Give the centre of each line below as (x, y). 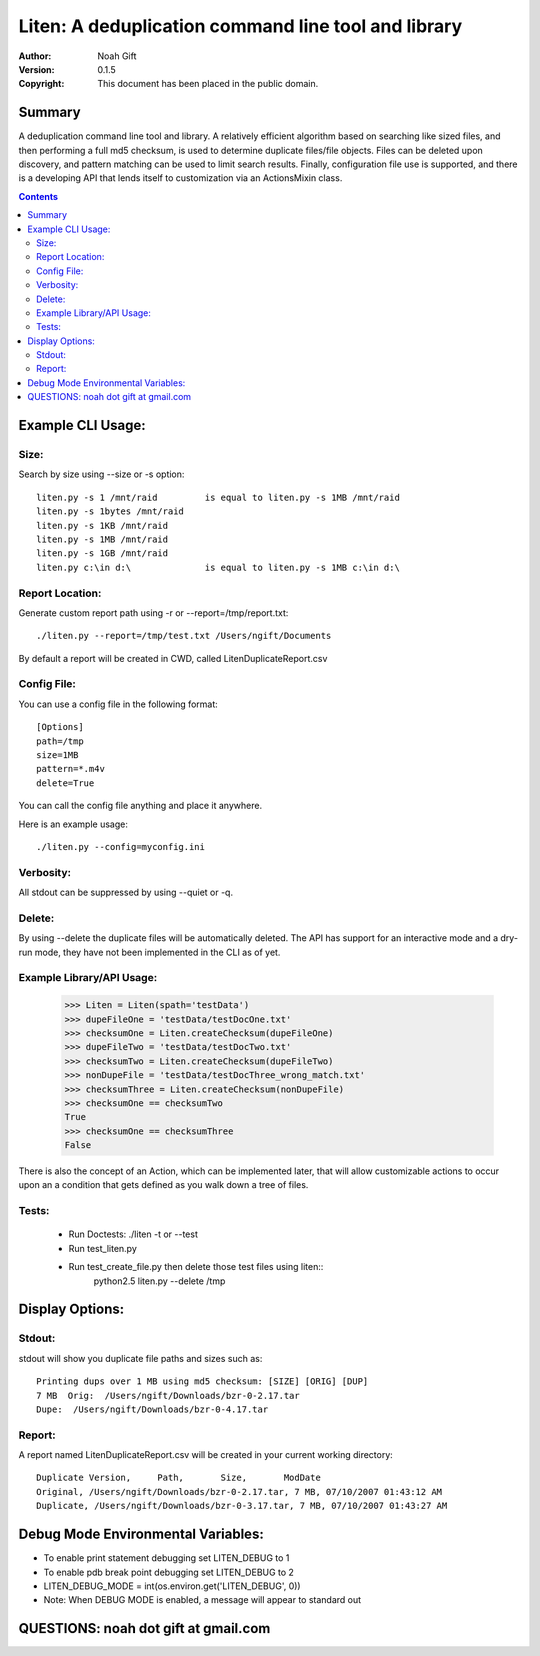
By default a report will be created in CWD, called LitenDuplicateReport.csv (173, 658)
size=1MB (57, 755)
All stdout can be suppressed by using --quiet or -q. (126, 892)
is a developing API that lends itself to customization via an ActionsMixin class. (180, 178)
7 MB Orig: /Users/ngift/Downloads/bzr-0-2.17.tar (168, 1395)
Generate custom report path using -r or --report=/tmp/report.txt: (153, 612)
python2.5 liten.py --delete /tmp (159, 1281)
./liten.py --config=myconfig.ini (120, 846)
